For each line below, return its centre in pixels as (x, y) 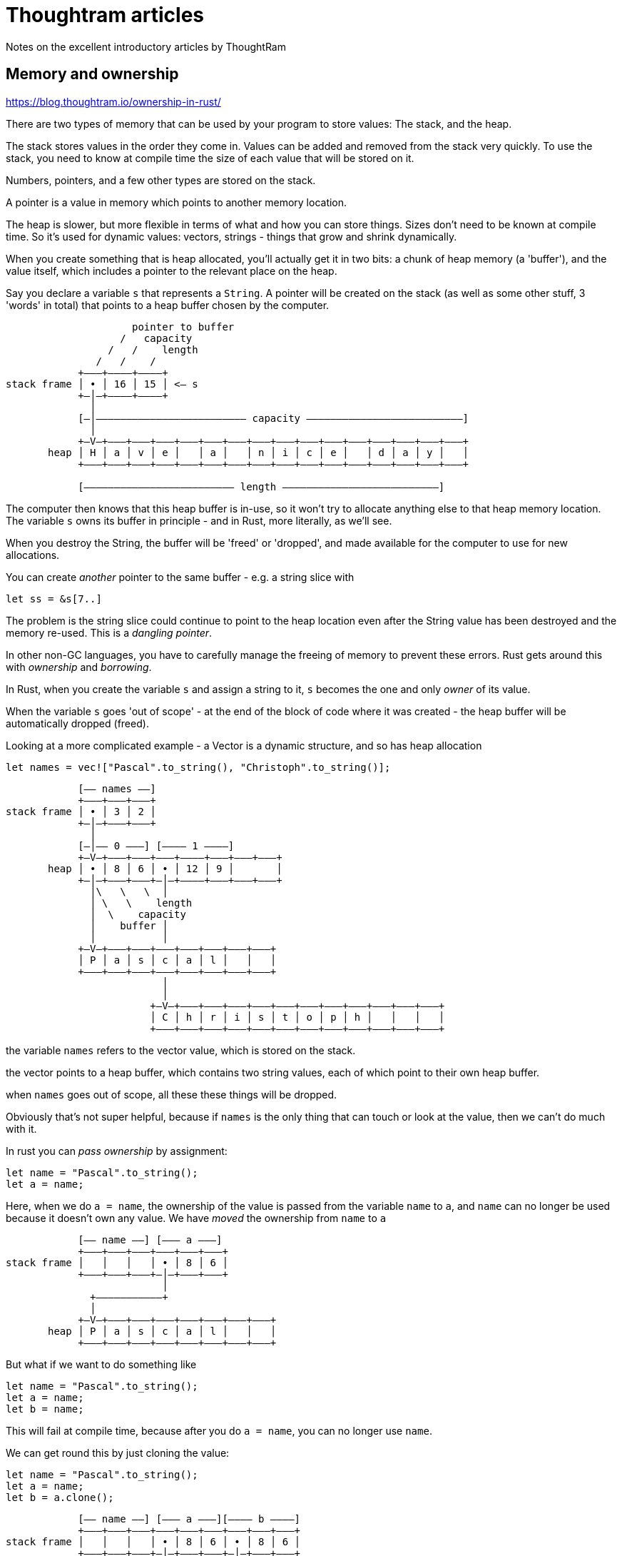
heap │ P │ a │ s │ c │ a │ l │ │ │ (162, 1331)
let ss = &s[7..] (54, 598)
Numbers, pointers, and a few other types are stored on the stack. (161, 180)
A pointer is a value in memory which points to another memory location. (177, 202)
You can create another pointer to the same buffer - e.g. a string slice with (180, 577)
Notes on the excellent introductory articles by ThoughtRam (146, 46)
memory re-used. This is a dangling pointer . (109, 632)
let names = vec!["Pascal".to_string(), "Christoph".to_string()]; (198, 767)
